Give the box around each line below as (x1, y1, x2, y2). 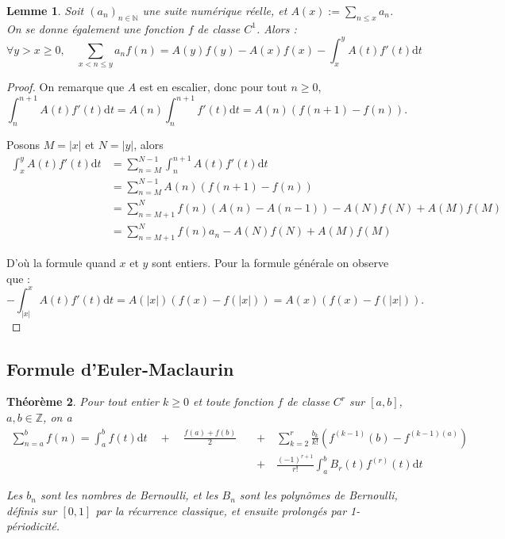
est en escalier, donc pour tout (140, 78, 287, 95)
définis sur (6, 502, 57, 518)
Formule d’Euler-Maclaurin (6, 356, 234, 380)
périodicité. (6, 518, 60, 534)
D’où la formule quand (6, 254, 116, 271)
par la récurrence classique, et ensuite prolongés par (95, 502, 347, 518)
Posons (6, 136, 40, 153)
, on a (43, 408, 72, 425)
